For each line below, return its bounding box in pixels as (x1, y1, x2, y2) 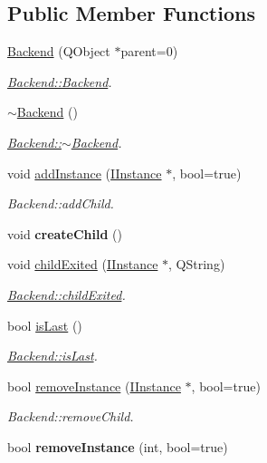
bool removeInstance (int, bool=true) (7, 437, 228, 456)
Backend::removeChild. (7, 407, 134, 426)
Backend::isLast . (7, 346, 98, 365)
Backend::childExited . (7, 285, 126, 304)
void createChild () (7, 224, 122, 243)
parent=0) (120, 42, 178, 61)
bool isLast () (7, 315, 82, 334)
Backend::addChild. (7, 194, 114, 213)
